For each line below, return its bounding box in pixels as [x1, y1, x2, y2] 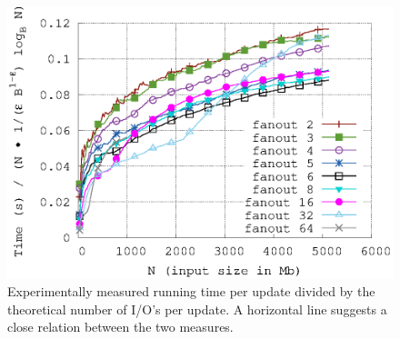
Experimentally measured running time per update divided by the [7, 282, 375, 301]
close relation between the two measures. [7, 317, 234, 336]
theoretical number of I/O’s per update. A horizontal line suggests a [7, 299, 387, 318]
